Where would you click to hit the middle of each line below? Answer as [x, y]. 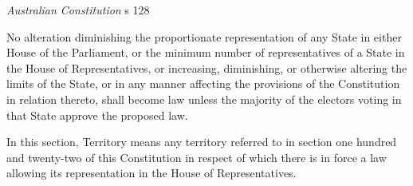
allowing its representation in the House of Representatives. [151, 173]
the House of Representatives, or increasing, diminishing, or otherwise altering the [207, 67]
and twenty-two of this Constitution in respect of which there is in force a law [197, 157]
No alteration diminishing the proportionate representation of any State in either [204, 36]
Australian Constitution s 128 [78, 10]
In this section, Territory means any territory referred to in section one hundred [202, 142]
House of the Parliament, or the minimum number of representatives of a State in [206, 52]
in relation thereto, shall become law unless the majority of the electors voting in [204, 99]
